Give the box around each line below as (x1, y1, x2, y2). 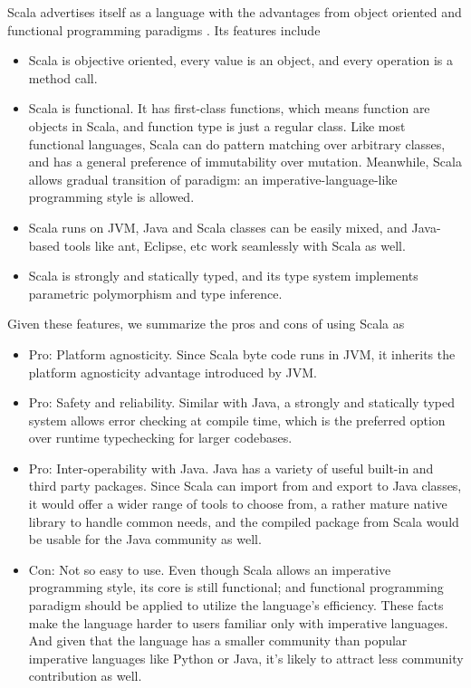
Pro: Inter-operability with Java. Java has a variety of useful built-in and (28, 458, 434, 477)
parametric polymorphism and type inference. (28, 283, 283, 302)
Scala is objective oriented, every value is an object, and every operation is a (28, 51, 453, 70)
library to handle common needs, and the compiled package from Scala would (28, 511, 459, 530)
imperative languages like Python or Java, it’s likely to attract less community (28, 648, 464, 667)
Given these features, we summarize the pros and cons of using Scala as (7, 314, 405, 333)
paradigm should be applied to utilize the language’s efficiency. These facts (28, 596, 444, 615)
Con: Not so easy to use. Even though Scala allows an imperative (28, 559, 391, 578)
